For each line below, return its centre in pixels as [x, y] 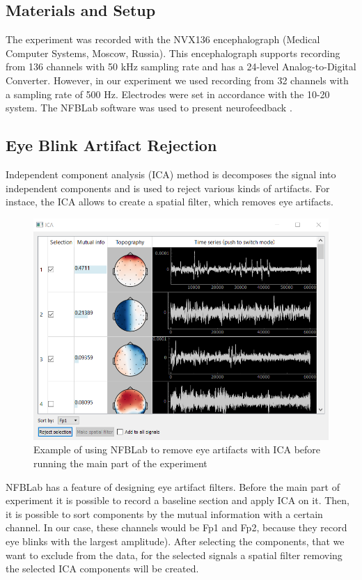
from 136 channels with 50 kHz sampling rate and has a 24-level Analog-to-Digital [181, 66]
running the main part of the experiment [120, 463]
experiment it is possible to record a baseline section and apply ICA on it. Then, [178, 500]
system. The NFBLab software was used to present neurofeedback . [149, 108]
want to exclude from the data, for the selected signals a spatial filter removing [174, 555]
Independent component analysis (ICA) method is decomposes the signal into [171, 174]
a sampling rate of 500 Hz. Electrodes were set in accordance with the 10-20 [168, 94]
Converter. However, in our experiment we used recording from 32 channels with [177, 80]
